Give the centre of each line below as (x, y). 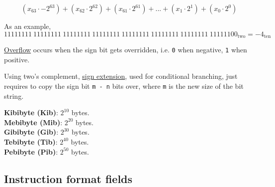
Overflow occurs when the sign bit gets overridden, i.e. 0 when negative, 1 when (126, 50)
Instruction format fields (68, 178)
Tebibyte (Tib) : (31, 141)
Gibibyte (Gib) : (31, 132)
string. (14, 95)
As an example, (28, 26)
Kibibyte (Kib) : (31, 112)
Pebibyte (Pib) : (31, 151)
